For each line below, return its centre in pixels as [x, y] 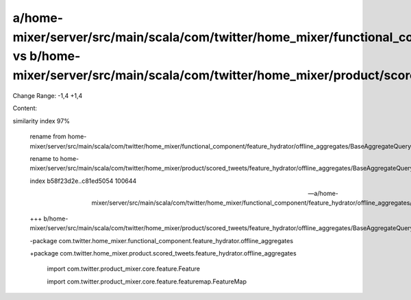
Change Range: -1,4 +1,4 [48, 95]
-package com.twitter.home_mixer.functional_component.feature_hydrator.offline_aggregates [162, 240]
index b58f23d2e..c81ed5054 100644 [83, 181]
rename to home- [54, 158]
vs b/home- [47, 57]
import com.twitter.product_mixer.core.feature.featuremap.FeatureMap [147, 282]
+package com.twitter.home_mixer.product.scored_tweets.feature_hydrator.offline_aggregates [163, 253]
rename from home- [58, 136]
